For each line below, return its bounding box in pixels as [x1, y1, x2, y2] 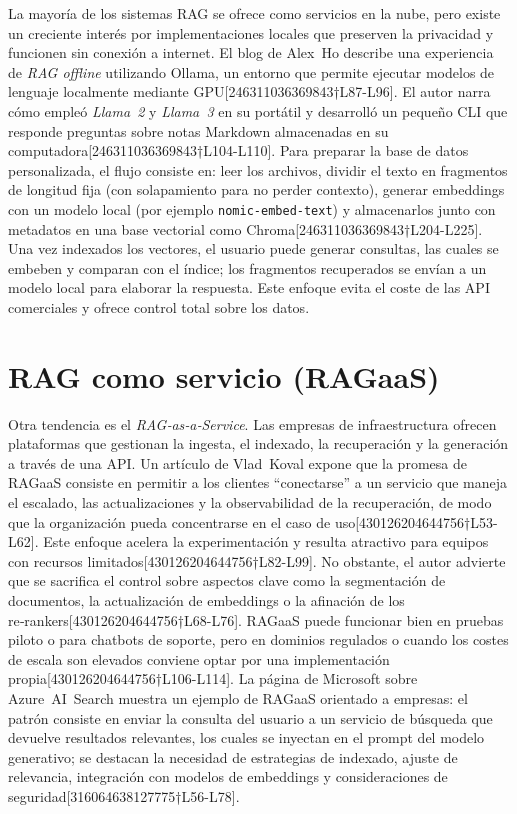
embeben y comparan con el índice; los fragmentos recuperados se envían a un [8, 257, 487, 278]
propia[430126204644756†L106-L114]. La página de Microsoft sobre [8, 668, 418, 689]
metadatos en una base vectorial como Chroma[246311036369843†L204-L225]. [8, 218, 483, 239]
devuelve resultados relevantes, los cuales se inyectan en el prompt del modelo [8, 727, 485, 748]
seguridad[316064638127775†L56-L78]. [8, 785, 240, 806]
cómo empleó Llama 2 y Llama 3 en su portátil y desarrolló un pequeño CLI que [8, 100, 508, 121]
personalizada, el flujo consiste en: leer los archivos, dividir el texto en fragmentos [8, 159, 508, 180]
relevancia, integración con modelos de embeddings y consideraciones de [8, 766, 448, 787]
